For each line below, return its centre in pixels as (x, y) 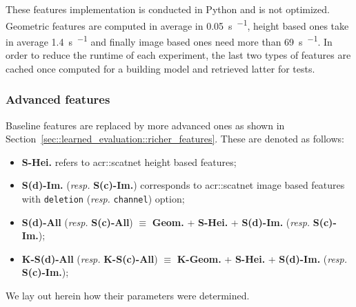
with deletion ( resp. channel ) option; (103, 198)
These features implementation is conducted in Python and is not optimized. (168, 9)
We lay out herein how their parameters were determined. (128, 295)
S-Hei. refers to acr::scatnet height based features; (129, 161)
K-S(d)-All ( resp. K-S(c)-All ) (90, 258)
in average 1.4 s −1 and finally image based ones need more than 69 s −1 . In (169, 40)
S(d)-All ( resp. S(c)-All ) (77, 222)
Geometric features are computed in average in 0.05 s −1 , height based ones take (177, 24)
